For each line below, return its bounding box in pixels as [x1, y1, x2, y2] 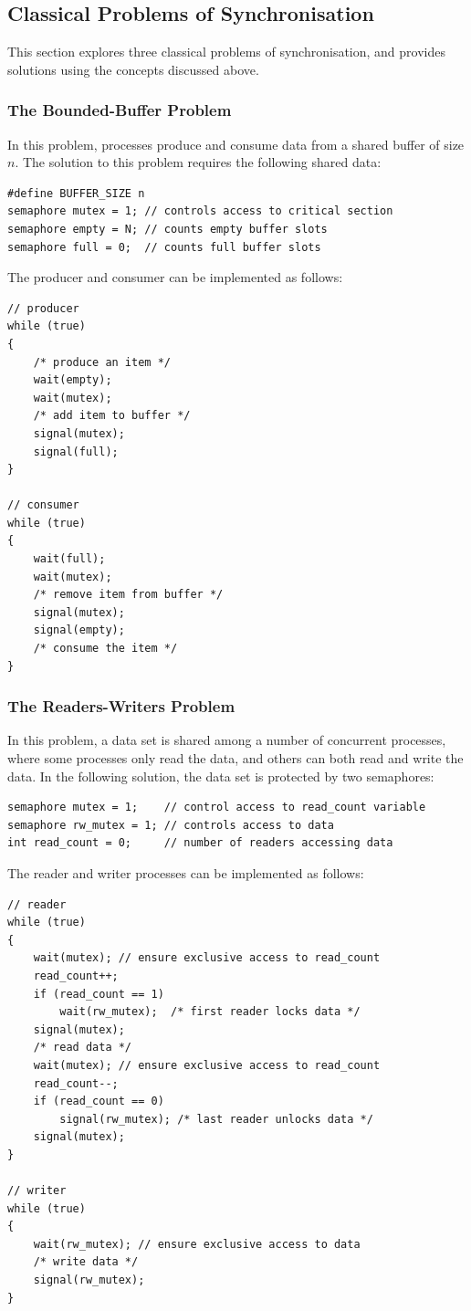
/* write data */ [33, 1255, 139, 1269]
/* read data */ [33, 1041, 132, 1054]
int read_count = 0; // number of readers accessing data [7, 836, 393, 850]
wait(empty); [33, 373, 112, 387]
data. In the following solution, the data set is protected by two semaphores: [7, 766, 434, 785]
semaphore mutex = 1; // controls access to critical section [7, 205, 393, 218]
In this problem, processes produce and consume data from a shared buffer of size [7, 134, 465, 153]
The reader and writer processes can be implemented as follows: [7, 864, 364, 883]
